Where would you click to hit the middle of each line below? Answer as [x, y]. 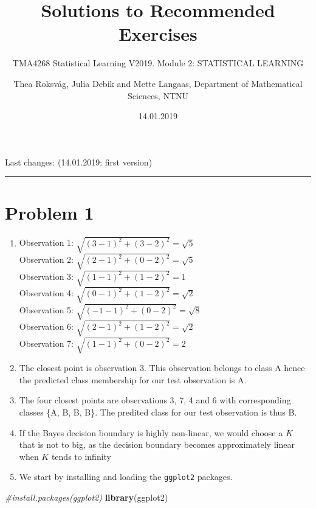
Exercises [158, 34]
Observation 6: [46, 326]
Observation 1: [46, 242]
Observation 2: [46, 259]
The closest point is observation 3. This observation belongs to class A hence [162, 368]
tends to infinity [81, 456]
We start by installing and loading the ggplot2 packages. [126, 477]
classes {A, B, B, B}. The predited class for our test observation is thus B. [158, 412]
